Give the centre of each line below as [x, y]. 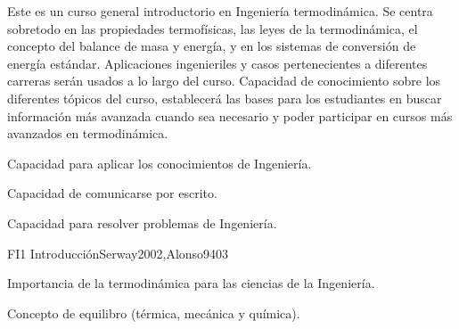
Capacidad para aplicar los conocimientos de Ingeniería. [160, 163]
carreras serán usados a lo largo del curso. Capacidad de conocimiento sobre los [224, 81]
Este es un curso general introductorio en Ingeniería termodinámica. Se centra [220, 11]
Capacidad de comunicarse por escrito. [112, 193]
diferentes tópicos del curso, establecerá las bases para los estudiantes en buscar [225, 98]
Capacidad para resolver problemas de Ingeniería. [142, 222]
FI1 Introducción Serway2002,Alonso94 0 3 [118, 253]
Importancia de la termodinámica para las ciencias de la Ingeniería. [191, 283]
